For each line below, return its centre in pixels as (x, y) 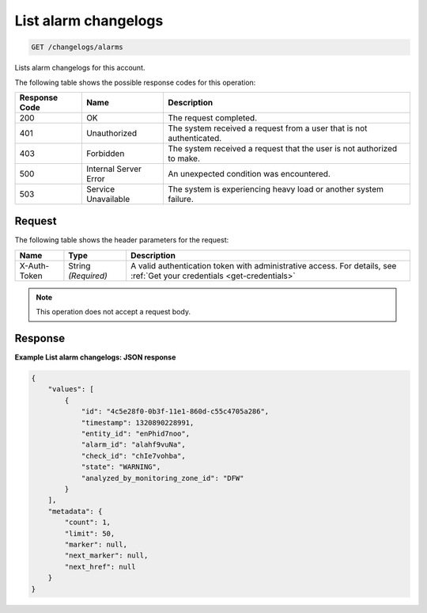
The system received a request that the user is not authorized (282, 148)
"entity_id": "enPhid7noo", (135, 434)
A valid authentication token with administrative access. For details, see (264, 265)
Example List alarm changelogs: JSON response (95, 357)
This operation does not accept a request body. (113, 312)
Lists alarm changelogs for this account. (80, 68)
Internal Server (114, 169)
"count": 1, (87, 522)
